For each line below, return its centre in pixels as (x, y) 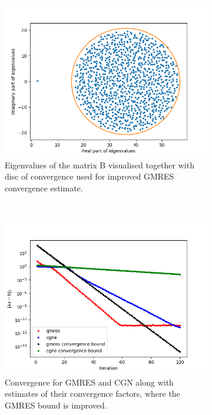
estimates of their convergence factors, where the (92, 394)
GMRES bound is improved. (56, 405)
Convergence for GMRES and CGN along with (89, 382)
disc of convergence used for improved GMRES (90, 176)
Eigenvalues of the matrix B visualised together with (100, 165)
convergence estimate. (44, 187)
